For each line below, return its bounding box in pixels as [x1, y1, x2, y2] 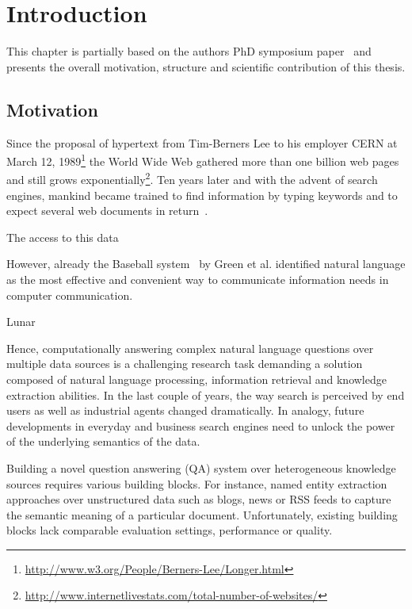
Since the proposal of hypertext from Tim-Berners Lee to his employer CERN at [6, 134, 398, 151]
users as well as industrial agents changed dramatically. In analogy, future [6, 402, 364, 419]
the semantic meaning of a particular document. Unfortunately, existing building [6, 506, 398, 523]
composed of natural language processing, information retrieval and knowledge [6, 370, 387, 387]
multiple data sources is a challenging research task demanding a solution [6, 355, 363, 372]
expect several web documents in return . [6, 202, 208, 219]
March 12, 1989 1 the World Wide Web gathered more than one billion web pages [6, 151, 399, 169]
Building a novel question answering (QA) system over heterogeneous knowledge [6, 459, 396, 476]
